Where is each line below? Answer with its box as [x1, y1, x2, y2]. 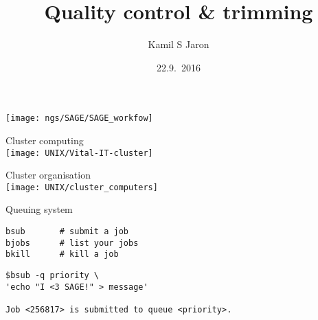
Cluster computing [5, 133, 84, 147]
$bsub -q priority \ [5, 271, 100, 281]
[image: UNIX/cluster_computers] [5, 182, 158, 192]
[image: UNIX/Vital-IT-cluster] [5, 148, 153, 158]
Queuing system [5, 202, 73, 216]
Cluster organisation [5, 168, 91, 182]
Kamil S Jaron [148, 37, 209, 52]
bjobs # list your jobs [5, 238, 139, 248]
